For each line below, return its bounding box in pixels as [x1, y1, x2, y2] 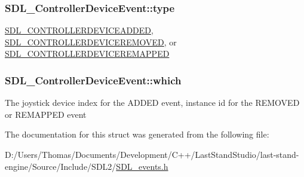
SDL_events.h [116, 160, 168, 172]
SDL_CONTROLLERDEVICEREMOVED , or [5, 35, 177, 48]
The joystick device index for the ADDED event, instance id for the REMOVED [5, 96, 300, 109]
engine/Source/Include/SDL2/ [5, 160, 116, 172]
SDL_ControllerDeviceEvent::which [5, 72, 182, 87]
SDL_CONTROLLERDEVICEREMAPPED [5, 47, 170, 60]
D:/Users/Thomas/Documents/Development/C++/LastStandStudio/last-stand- [5, 148, 299, 160]
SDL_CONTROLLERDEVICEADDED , [5, 24, 153, 36]
